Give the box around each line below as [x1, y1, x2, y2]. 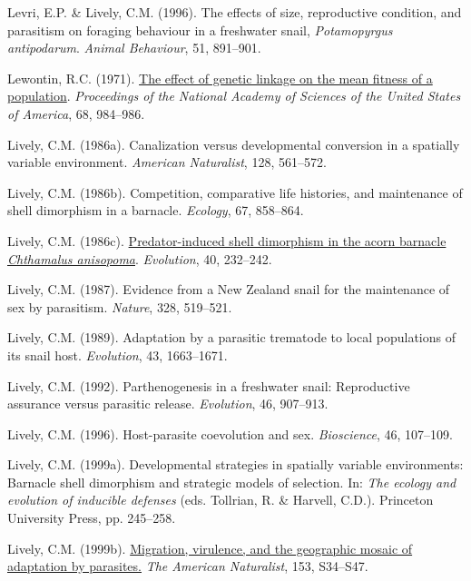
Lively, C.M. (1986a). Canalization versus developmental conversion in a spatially [7, 134, 460, 153]
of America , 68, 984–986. [7, 103, 145, 123]
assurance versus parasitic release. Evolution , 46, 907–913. [7, 394, 329, 413]
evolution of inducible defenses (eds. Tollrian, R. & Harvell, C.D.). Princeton [7, 490, 434, 509]
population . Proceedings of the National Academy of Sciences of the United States [7, 86, 461, 105]
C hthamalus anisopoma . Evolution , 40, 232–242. [7, 249, 272, 268]
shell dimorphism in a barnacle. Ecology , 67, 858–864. [7, 201, 304, 220]
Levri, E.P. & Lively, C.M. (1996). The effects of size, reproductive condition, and [7, 3, 462, 21]
